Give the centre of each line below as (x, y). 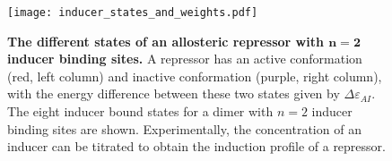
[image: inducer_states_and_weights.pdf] (133, 13)
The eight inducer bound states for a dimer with (140, 111)
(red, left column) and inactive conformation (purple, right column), (195, 76)
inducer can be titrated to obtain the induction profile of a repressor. (196, 146)
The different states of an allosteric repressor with (166, 41)
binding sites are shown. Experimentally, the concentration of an (184, 128)
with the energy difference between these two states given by (174, 93)
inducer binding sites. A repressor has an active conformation (185, 59)
